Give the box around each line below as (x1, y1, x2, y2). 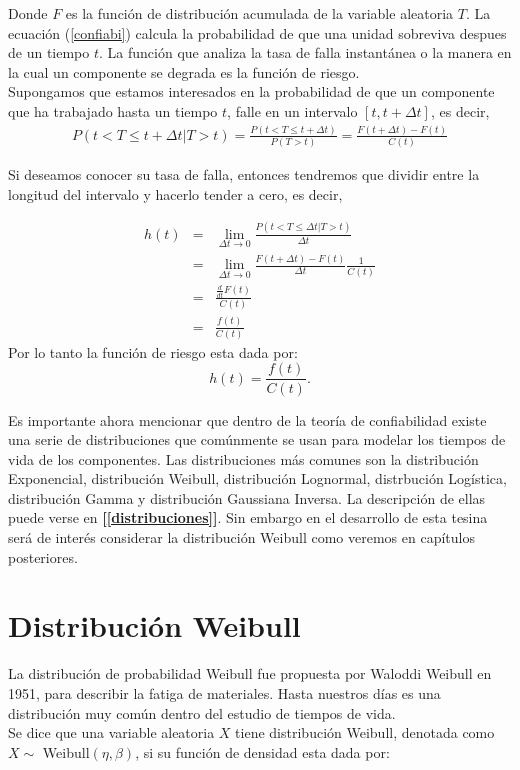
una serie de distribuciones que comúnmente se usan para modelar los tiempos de (8, 429, 506, 450)
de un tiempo (8, 42, 90, 63)
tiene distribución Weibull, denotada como (235, 722, 495, 743)
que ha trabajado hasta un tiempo (8, 100, 218, 121)
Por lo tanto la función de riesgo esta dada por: (8, 341, 298, 362)
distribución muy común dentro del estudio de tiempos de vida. (8, 702, 396, 723)
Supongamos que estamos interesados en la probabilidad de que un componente (8, 81, 495, 102)
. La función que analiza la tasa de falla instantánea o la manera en (99, 42, 512, 63)
